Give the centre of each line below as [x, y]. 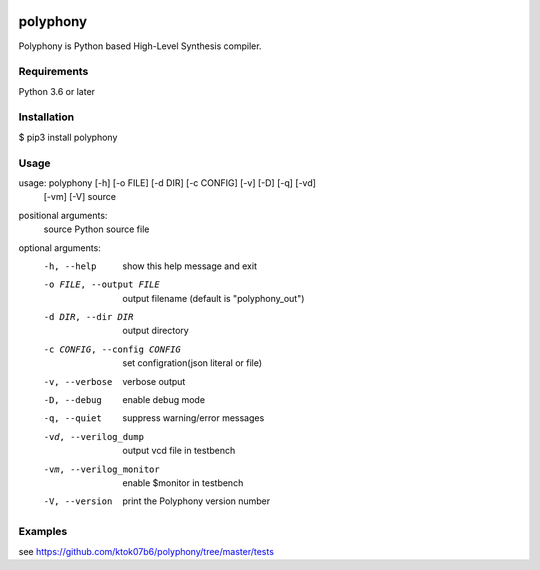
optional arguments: [60, 247]
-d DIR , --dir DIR [88, 317]
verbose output [154, 381]
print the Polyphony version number [196, 501]
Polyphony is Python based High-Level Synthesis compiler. [140, 46]
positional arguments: [63, 215]
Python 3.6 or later [56, 91]
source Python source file [96, 229]
